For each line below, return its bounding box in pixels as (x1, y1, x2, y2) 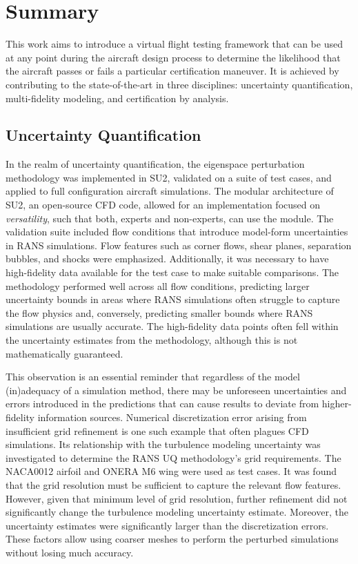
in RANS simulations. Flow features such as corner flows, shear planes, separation (6, 237, 352, 252)
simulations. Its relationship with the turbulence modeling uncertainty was (6, 437, 321, 451)
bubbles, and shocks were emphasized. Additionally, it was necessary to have (6, 251, 329, 266)
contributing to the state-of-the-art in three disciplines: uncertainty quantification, (6, 77, 353, 91)
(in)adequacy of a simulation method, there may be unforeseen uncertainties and (6, 382, 347, 397)
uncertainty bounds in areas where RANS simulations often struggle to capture (6, 292, 340, 307)
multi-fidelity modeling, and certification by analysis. (6, 90, 229, 105)
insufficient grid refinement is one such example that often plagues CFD (6, 423, 309, 438)
